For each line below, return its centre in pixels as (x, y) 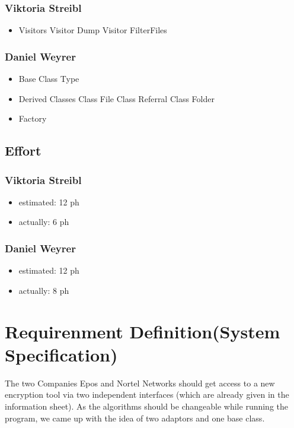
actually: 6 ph (44, 222)
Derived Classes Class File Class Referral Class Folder (116, 98)
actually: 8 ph (44, 290)
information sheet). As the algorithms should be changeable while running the (147, 406)
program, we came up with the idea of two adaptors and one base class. (135, 418)
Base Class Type (49, 79)
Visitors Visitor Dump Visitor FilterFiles (93, 30)
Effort (23, 150)
